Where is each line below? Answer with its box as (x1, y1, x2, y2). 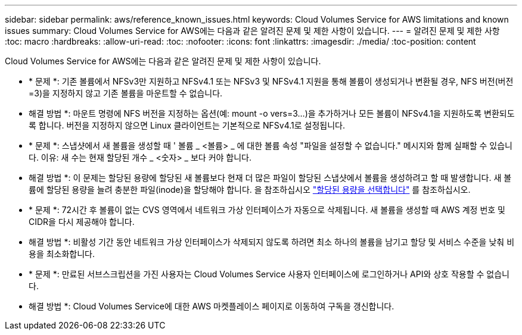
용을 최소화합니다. (29, 249, 95, 259)
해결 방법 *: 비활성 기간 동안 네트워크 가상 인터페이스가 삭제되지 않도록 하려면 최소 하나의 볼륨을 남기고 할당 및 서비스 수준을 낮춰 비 (29, 237, 515, 247)
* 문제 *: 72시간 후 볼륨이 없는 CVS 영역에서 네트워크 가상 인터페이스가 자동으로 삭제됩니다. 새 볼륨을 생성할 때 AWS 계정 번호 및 (29, 205, 505, 215)
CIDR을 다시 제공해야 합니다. (29, 217, 135, 227)
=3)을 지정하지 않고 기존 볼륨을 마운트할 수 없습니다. (29, 88, 223, 98)
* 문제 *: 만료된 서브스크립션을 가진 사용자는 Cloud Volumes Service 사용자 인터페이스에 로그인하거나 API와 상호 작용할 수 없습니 (29, 269, 509, 279)
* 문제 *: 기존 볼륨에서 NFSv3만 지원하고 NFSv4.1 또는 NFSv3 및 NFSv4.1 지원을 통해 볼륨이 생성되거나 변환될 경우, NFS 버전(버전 (29, 76, 514, 86)
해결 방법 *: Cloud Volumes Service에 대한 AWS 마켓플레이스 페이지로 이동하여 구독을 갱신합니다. (29, 301, 394, 311)
